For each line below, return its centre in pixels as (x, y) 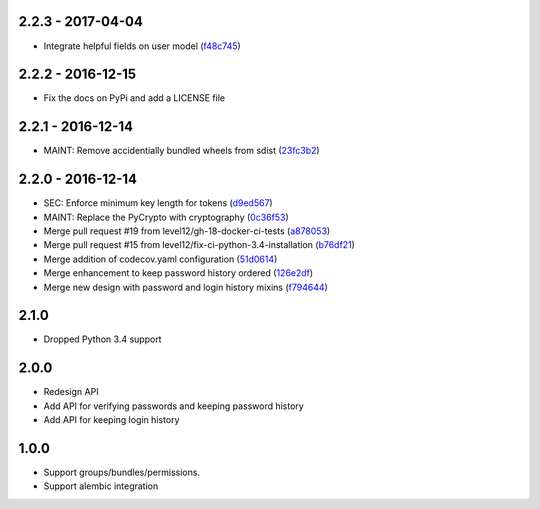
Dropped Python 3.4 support (102, 339)
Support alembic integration (101, 486)
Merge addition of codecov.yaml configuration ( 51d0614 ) (160, 259)
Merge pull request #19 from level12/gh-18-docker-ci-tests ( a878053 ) (187, 231)
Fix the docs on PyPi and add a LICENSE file (134, 98)
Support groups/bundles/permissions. (121, 472)
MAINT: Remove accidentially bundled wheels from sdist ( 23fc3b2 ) (181, 151)
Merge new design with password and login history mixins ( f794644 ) (186, 287)
